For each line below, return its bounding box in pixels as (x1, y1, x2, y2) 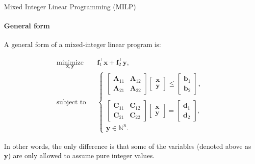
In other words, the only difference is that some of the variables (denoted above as (4, 141, 251, 151)
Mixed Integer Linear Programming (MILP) (4, 1, 136, 11)
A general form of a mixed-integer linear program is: (4, 39, 161, 49)
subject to (56, 98, 86, 106)
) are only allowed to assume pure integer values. (8, 150, 155, 161)
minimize (56, 59, 84, 66)
